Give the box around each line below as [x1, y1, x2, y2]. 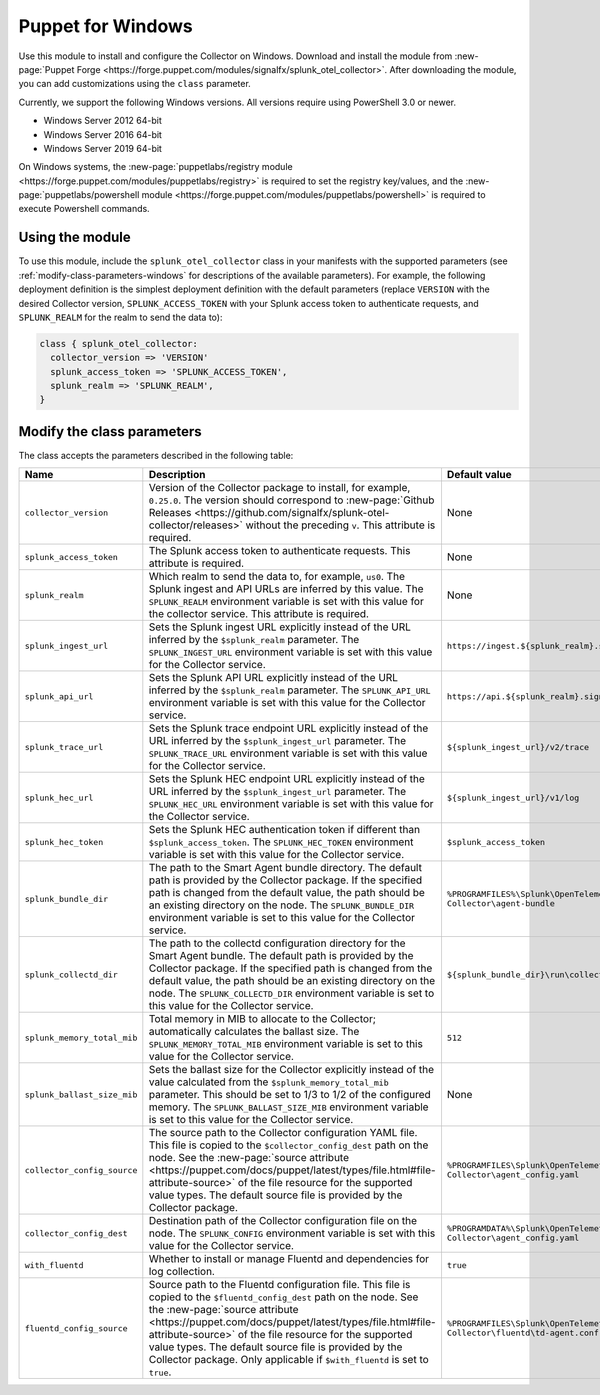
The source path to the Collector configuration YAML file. [148, 1126, 418, 1140]
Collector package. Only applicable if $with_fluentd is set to [148, 1353, 429, 1367]
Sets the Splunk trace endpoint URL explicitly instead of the [148, 721, 429, 735]
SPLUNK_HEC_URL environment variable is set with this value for [148, 797, 434, 811]
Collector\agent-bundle [446, 898, 555, 909]
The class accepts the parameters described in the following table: [18, 449, 294, 461]
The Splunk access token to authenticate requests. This [148, 544, 411, 558]
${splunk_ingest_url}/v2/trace [446, 741, 590, 752]
